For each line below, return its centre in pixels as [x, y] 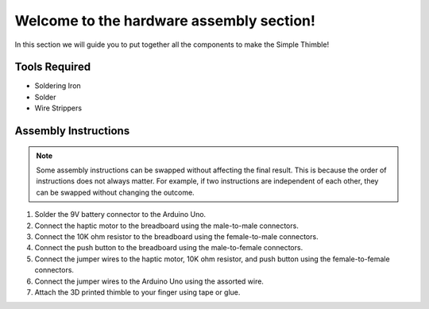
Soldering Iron [58, 86]
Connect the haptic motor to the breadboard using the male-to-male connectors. [167, 226]
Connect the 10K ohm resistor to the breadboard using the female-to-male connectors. [176, 236]
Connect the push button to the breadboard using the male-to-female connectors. [169, 248]
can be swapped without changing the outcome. [115, 192]
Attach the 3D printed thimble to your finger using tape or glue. [137, 292]
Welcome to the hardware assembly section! [165, 21]
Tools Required [53, 67]
